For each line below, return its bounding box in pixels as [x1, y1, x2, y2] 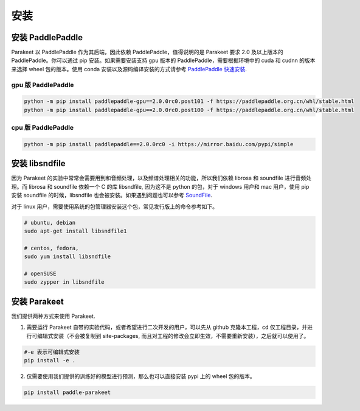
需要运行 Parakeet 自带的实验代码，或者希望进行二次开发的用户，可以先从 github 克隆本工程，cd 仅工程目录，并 [26, 323, 308, 331]
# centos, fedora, [24, 244, 79, 251]
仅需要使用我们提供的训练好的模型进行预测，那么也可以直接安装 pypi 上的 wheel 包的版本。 [26, 372, 255, 380]
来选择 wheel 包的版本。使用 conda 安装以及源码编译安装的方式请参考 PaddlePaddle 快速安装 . [11, 65, 247, 72]
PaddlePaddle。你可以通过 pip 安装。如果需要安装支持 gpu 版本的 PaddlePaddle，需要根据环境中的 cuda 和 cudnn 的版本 [11, 57, 316, 64]
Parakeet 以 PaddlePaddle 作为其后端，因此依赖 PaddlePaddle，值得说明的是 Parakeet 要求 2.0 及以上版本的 [11, 49, 283, 56]
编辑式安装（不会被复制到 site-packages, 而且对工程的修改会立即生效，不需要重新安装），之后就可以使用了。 [36, 332, 310, 339]
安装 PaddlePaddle [11, 32, 83, 43]
